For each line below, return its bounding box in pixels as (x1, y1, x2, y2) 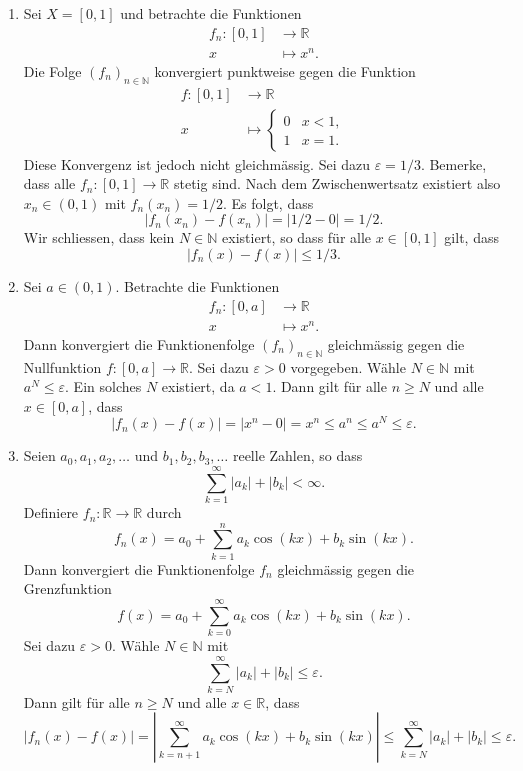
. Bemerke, (420, 153, 487, 174)
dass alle (23, 173, 76, 194)
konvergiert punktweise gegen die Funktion (154, 60, 416, 81)
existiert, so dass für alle (222, 227, 372, 248)
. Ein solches (65, 376, 142, 397)
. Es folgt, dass (222, 192, 314, 213)
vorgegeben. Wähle (290, 356, 406, 377)
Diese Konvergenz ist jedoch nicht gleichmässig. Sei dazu (23, 153, 371, 174)
